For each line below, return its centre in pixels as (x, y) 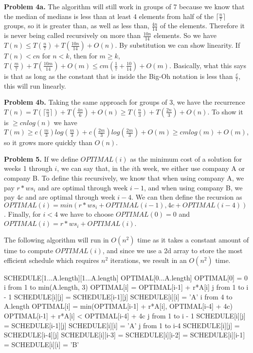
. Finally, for (22, 214)
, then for (83, 56)
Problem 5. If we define (41, 158)
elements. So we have (185, 35)
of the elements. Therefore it (202, 26)
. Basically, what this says (208, 65)
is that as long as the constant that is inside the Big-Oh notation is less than (118, 76)
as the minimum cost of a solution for (186, 158)
